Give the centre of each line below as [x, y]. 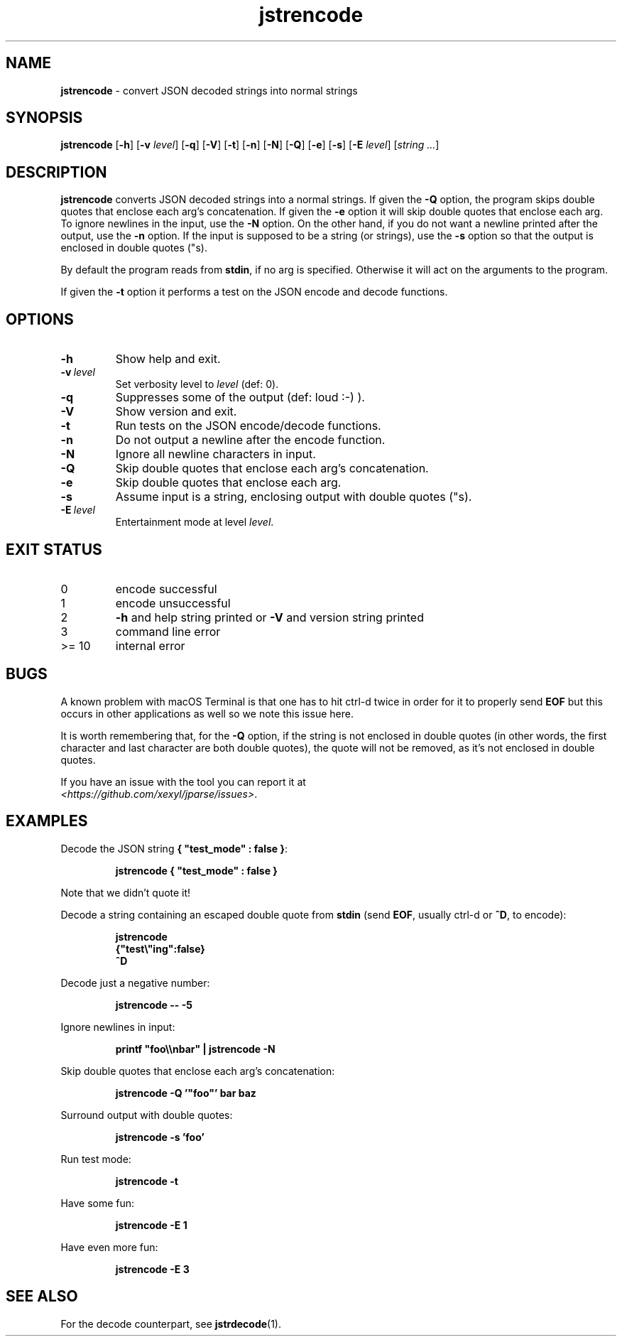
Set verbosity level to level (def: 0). [197, 384]
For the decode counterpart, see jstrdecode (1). [171, 1324]
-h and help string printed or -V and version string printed [269, 617]
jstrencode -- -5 [154, 1005]
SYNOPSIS [44, 118]
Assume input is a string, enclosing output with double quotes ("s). [294, 497]
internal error [150, 645]
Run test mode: [96, 1159]
